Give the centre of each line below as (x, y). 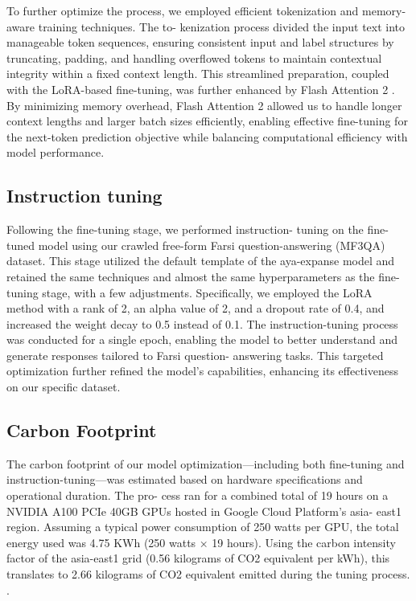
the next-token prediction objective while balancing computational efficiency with (207, 136)
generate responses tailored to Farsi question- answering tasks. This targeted (195, 355)
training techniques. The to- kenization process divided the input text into (222, 26)
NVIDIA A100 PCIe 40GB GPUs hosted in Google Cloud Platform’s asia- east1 (204, 511)
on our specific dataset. (64, 387)
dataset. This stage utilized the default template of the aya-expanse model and (201, 261)
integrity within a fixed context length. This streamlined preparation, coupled (198, 74)
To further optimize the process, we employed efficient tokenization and (183, 10)
